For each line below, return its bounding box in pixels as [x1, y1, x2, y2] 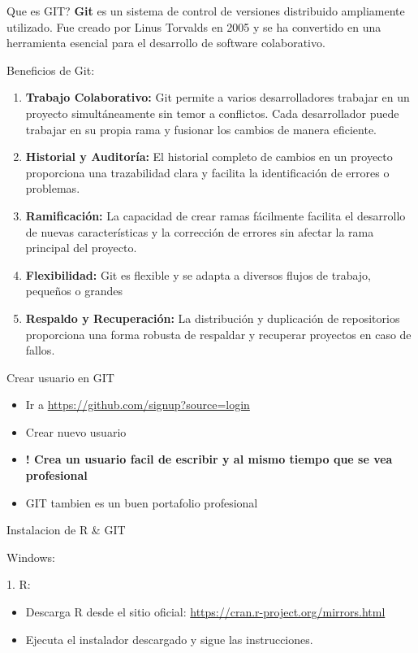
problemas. [25, 180, 80, 197]
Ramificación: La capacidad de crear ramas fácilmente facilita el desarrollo [25, 207, 406, 224]
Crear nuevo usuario [25, 423, 127, 440]
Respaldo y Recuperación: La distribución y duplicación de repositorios [25, 309, 400, 326]
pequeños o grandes [25, 282, 123, 299]
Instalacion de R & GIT [6, 521, 126, 538]
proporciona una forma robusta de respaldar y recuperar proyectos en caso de [25, 325, 412, 342]
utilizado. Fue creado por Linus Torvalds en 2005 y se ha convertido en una [6, 18, 381, 35]
